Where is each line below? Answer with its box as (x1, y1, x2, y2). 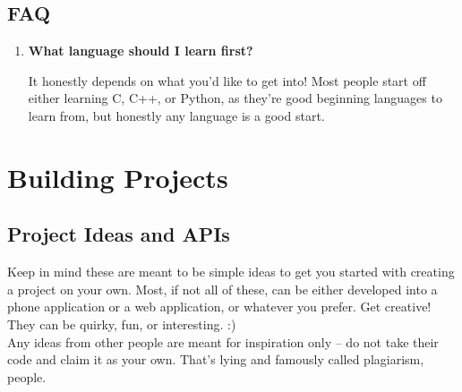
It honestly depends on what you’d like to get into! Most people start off (28, 71, 426, 89)
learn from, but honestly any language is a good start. (28, 106, 325, 124)
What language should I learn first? (28, 41, 253, 60)
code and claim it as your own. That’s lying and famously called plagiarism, (7, 350, 424, 369)
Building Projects (7, 158, 228, 195)
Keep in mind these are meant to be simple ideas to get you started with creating (7, 262, 455, 281)
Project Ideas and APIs (7, 220, 230, 248)
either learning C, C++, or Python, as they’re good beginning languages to (28, 89, 442, 107)
